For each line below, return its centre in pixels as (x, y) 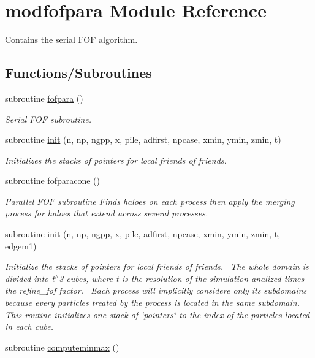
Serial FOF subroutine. (48, 119)
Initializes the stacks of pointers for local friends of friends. (116, 160)
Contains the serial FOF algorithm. (71, 40)
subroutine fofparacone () (52, 181)
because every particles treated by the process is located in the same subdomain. (152, 303)
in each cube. (29, 326)
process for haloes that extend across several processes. (107, 213)
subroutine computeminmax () (62, 347)
